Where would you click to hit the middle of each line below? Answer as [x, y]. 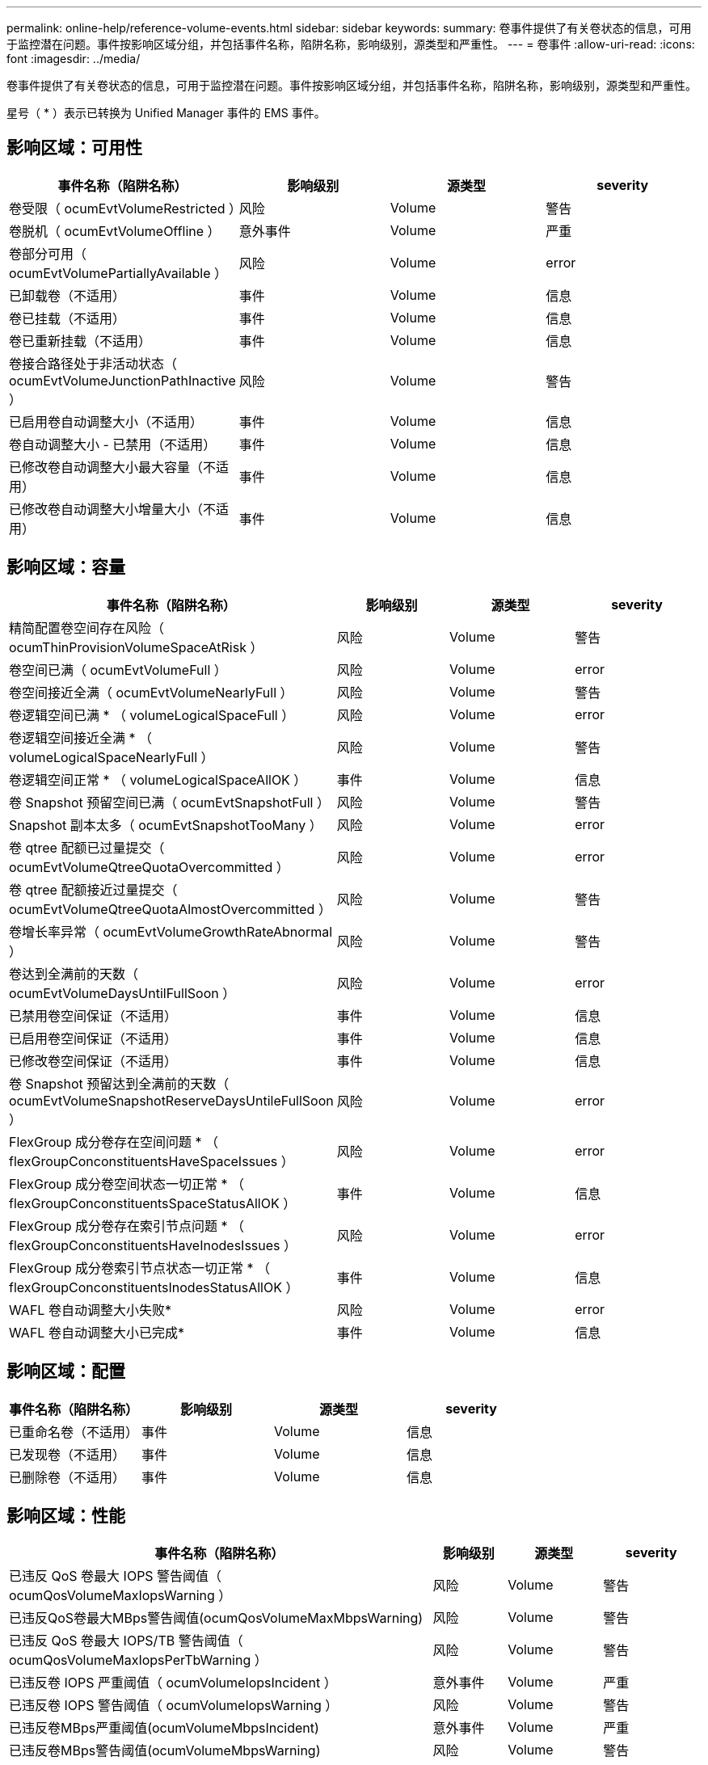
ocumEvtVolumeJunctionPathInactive [122, 380]
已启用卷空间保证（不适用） [93, 1038]
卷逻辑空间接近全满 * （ [81, 737]
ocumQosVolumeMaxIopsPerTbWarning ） [138, 1660]
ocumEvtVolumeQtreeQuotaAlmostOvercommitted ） [170, 909]
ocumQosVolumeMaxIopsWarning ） [120, 1596]
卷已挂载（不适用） [67, 318]
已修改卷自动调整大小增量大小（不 [113, 509]
